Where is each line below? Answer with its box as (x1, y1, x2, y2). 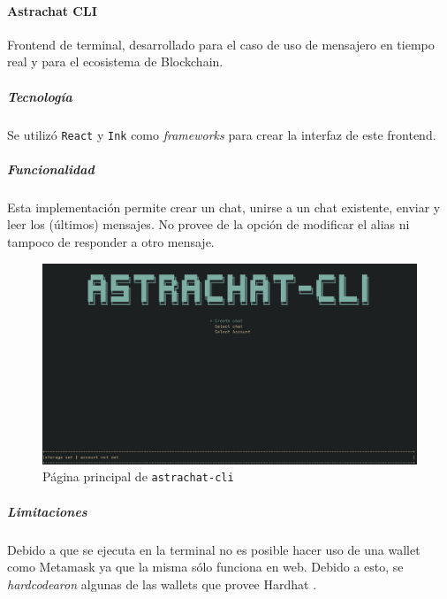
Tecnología (7, 87, 72, 105)
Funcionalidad (7, 159, 95, 178)
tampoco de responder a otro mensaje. (7, 232, 215, 250)
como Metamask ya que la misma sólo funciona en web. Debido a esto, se (7, 557, 404, 576)
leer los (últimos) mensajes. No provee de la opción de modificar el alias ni (7, 215, 410, 234)
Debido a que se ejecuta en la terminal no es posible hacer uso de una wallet (7, 540, 420, 558)
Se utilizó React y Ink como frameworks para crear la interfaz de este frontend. (7, 125, 436, 143)
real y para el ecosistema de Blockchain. (7, 52, 223, 71)
